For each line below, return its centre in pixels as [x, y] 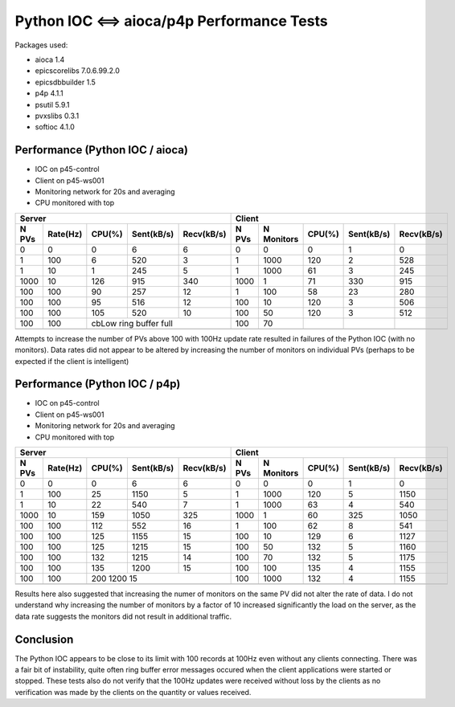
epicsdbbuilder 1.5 [66, 82]
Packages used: [41, 45]
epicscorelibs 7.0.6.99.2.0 [78, 71]
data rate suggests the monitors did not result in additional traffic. [123, 616]
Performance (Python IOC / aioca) [102, 150]
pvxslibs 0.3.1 [57, 116]
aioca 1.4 [50, 59]
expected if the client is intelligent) [72, 361]
